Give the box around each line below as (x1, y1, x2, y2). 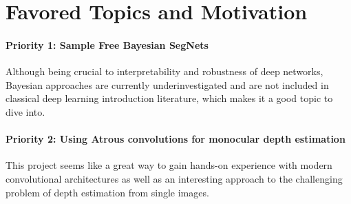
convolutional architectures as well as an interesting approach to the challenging (6, 171, 343, 185)
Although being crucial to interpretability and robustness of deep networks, (6, 64, 323, 79)
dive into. (6, 104, 45, 119)
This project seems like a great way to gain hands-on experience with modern (6, 158, 332, 172)
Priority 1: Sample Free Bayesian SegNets (6, 37, 209, 52)
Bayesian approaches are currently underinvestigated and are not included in (6, 77, 329, 92)
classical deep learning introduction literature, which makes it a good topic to (6, 91, 333, 105)
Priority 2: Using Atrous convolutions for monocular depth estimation (6, 132, 345, 146)
